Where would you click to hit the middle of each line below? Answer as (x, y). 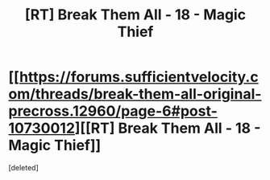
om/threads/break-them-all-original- (135, 94)
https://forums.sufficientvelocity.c (139, 77)
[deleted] (23, 167)
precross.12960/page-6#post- (113, 111)
